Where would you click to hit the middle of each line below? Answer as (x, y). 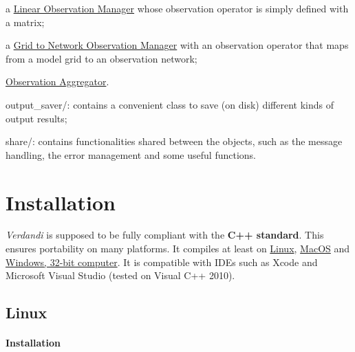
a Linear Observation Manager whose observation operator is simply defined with (177, 8)
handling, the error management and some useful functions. (131, 154)
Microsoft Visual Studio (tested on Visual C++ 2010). (120, 275)
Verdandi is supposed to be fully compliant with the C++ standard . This (165, 235)
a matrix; (25, 22)
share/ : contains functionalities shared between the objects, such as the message (174, 141)
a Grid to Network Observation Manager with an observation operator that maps (177, 45)
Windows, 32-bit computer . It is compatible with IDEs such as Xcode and (162, 262)
